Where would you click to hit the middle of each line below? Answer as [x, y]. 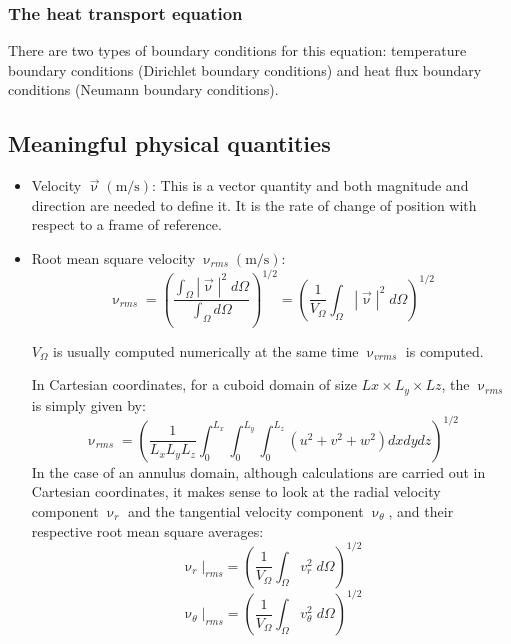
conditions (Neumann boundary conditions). [143, 89]
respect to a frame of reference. [126, 224]
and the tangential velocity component [246, 510]
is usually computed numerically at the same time [205, 350]
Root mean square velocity [113, 257]
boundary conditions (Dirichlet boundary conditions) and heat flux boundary [245, 69]
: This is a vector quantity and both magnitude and [310, 185]
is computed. [444, 350]
